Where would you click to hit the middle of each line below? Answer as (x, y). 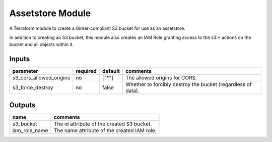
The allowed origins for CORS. (161, 78)
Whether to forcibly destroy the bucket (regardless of (188, 84)
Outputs (22, 105)
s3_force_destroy (33, 87)
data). (132, 91)
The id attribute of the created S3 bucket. (103, 124)
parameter (25, 71)
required (86, 71)
